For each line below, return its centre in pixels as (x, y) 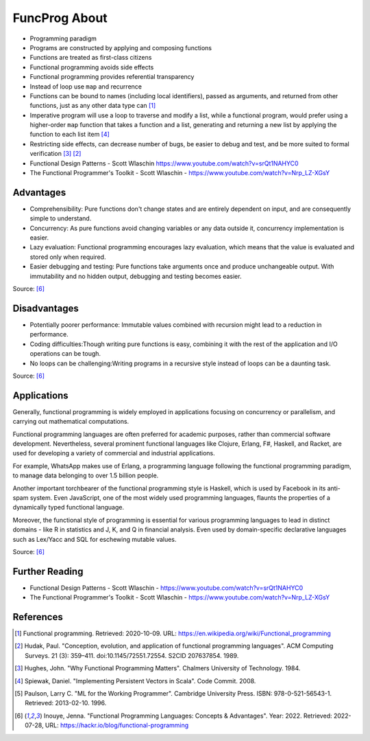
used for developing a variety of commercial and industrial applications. (114, 453)
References (38, 617)
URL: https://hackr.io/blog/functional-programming (117, 725)
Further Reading (48, 571)
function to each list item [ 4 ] (70, 135)
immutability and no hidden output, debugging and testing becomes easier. (136, 276)
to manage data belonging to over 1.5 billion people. (86, 476)
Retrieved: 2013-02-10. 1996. (66, 703)
